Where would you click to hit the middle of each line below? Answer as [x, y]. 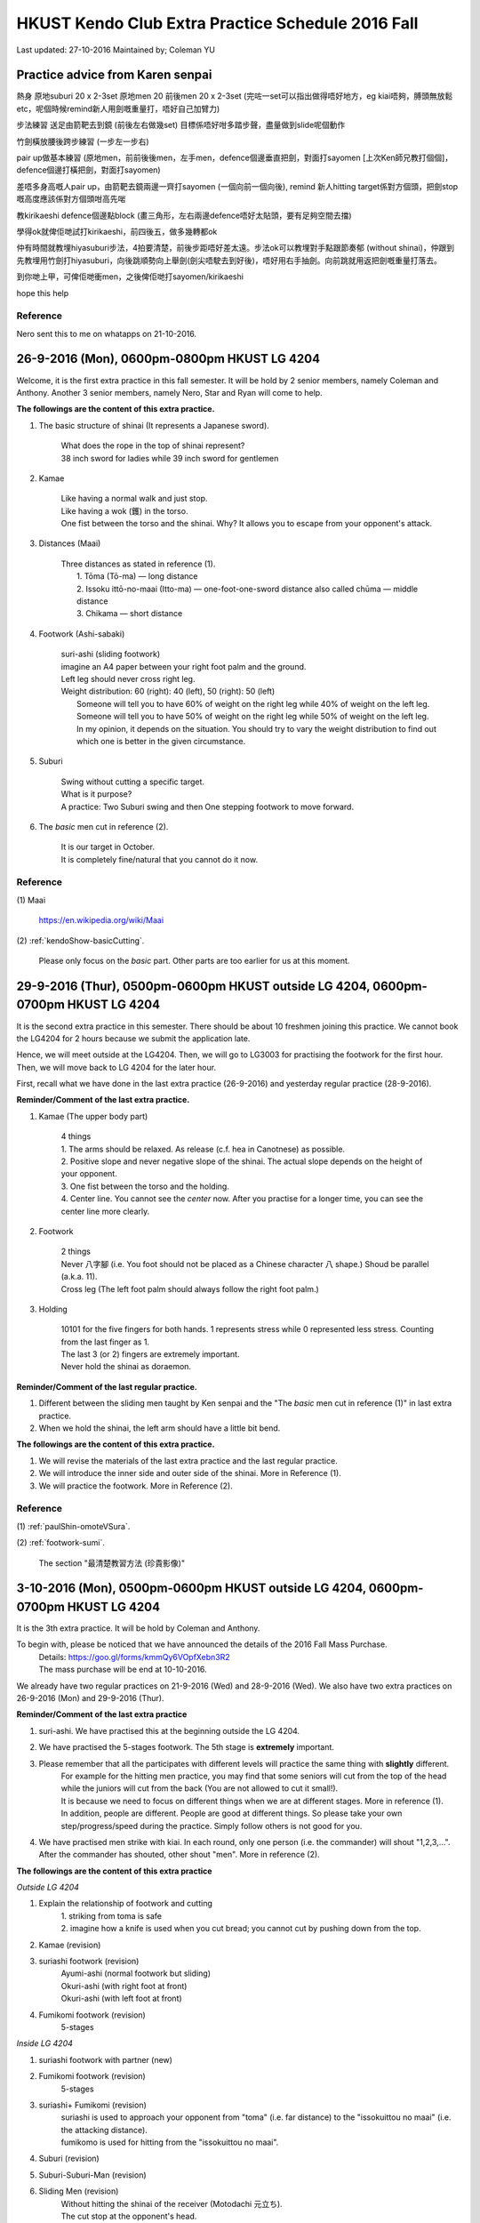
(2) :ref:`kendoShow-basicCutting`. [80, 940]
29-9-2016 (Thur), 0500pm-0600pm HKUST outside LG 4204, [193, 986]
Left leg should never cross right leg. [128, 679]
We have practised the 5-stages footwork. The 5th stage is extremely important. [187, 1747]
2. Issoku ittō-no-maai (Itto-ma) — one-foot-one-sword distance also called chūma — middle [247, 589]
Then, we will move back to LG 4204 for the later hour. [116, 1067]
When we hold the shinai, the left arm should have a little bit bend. [160, 1428]
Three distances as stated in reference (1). [138, 564]
